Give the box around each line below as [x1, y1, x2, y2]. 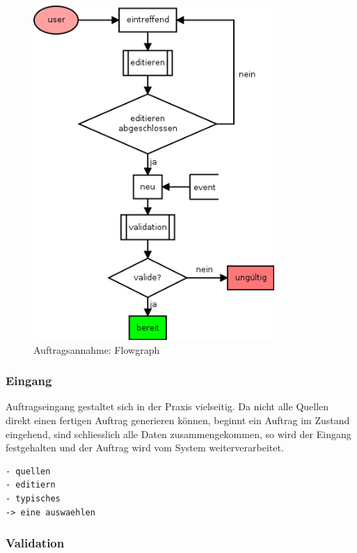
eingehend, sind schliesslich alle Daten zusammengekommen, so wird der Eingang [6, 426, 351, 441]
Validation [6, 534, 65, 552]
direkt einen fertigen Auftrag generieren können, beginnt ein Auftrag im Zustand [6, 413, 350, 427]
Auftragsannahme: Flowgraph [33, 342, 160, 357]
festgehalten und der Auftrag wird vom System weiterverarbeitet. [6, 440, 284, 455]
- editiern [6, 480, 56, 490]
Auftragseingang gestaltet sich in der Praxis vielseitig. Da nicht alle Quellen [6, 399, 329, 414]
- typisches [6, 493, 61, 504]
